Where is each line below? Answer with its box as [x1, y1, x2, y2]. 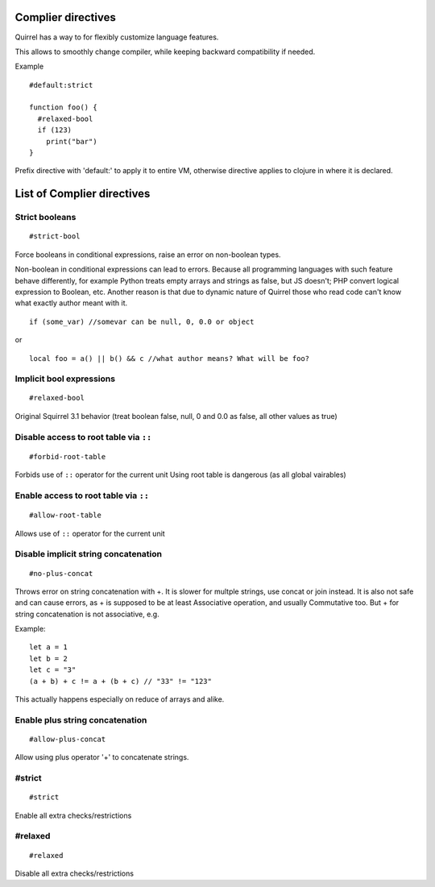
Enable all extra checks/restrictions [14, 810, 132, 820]
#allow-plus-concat [29, 734, 106, 744]
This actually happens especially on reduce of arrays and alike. [14, 694, 225, 704]
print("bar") [45, 137, 97, 146]
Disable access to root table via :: [14, 431, 152, 442]
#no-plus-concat [29, 569, 93, 578]
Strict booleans [14, 212, 77, 223]
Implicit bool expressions [14, 373, 116, 384]
